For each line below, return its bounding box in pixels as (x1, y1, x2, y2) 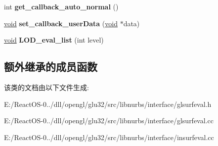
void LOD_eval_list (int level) (4, 35, 104, 45)
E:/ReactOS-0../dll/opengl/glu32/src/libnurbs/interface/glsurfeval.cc (4, 115, 214, 126)
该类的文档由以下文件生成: (4, 82, 89, 92)
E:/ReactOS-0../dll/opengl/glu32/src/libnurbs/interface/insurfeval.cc (4, 132, 214, 142)
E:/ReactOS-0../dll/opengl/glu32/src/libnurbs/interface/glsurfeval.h (4, 98, 212, 109)
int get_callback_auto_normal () (4, 1, 119, 11)
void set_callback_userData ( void (4, 18, 118, 28)
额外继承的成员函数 (4, 59, 97, 74)
